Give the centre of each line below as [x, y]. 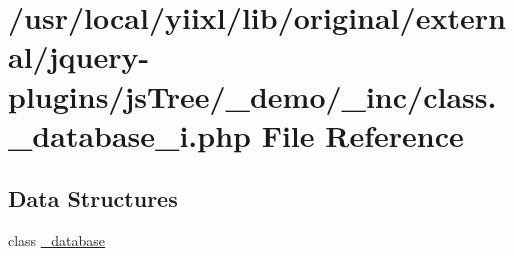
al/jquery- [79, 56]
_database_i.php [129, 134]
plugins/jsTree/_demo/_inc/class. [252, 95]
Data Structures [93, 198]
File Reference [362, 134]
